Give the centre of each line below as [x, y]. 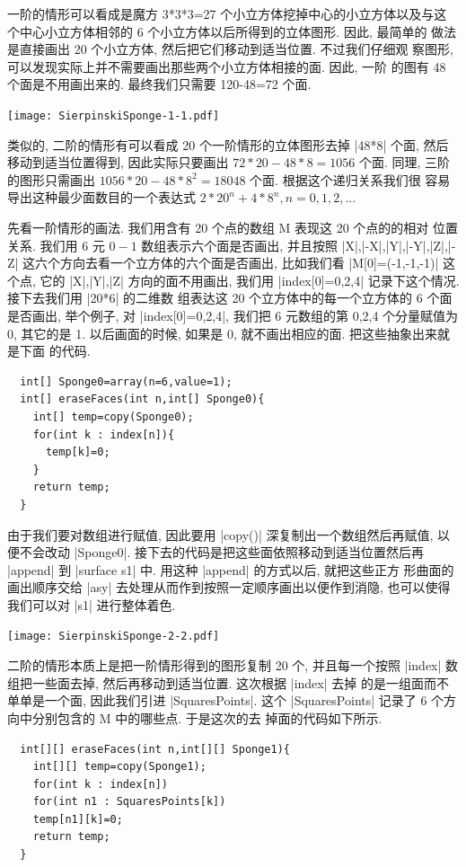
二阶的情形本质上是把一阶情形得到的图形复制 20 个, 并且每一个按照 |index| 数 [233, 665]
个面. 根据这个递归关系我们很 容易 [350, 179]
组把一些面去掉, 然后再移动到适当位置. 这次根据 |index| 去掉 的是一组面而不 [228, 682]
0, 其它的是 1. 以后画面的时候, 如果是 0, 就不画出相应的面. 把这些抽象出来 [223, 333]
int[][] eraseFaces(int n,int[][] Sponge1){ [155, 749]
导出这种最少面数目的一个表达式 [101, 197]
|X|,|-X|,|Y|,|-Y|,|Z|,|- [399, 245]
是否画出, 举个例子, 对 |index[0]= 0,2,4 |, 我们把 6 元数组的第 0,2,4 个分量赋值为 [233, 315]
